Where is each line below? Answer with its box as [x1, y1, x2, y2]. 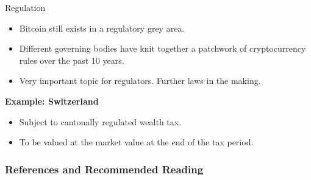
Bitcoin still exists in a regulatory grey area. [19, 21, 185, 34]
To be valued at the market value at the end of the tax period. [19, 136, 254, 148]
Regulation [5, 1, 46, 13]
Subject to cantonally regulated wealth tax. [19, 115, 182, 128]
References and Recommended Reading [5, 161, 204, 176]
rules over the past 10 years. [19, 54, 124, 66]
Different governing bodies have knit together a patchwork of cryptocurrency [19, 42, 306, 55]
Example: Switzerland [5, 94, 99, 107]
